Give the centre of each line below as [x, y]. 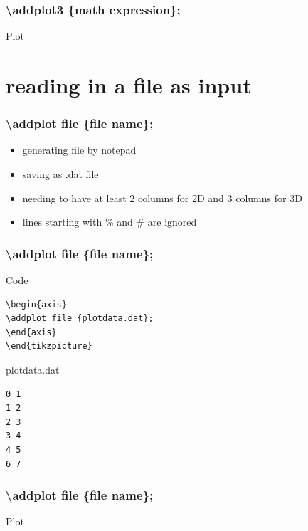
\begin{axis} [36, 304]
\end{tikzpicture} [49, 346]
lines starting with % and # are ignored [110, 222]
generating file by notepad [79, 150]
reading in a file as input [129, 85]
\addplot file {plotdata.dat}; [80, 319]
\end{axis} [31, 332]
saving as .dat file [60, 174]
